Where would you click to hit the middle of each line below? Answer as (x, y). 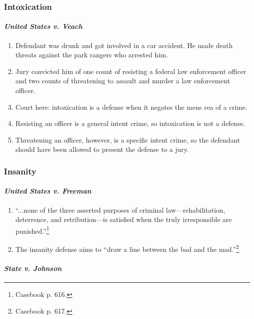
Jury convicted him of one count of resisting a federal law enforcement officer (131, 71)
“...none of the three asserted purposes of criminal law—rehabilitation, (120, 209)
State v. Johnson (33, 268)
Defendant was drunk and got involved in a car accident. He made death (124, 45)
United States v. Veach (43, 26)
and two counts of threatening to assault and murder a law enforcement (123, 81)
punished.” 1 (32, 230)
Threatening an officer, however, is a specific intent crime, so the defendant (128, 139)
